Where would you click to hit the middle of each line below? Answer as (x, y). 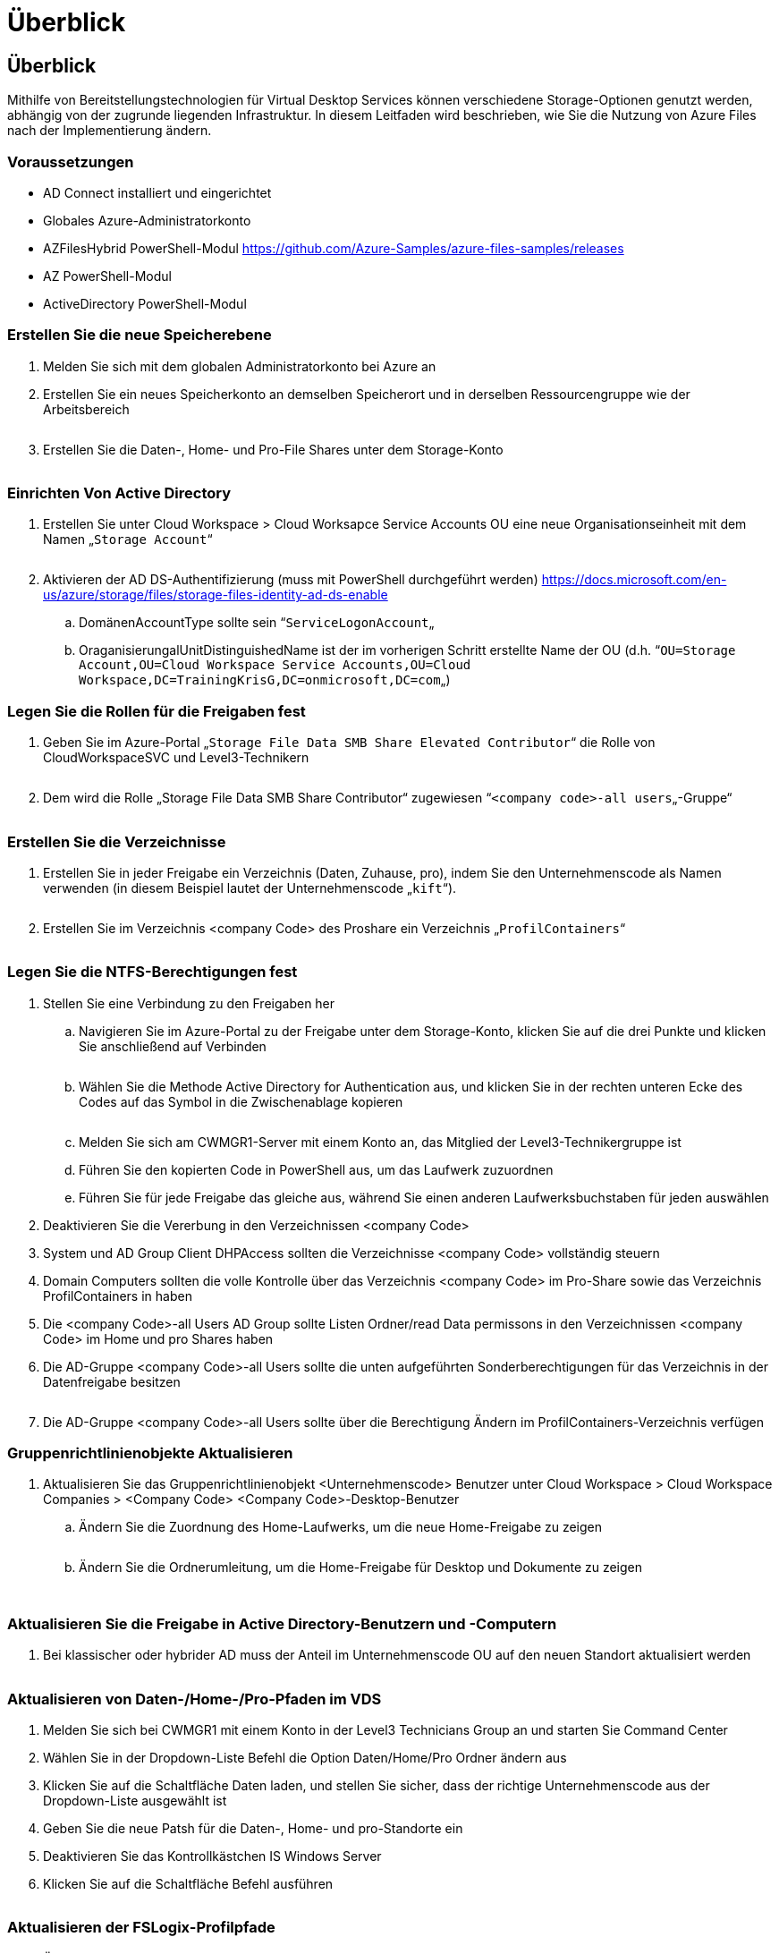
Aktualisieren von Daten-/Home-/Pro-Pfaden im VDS (195, 1699)
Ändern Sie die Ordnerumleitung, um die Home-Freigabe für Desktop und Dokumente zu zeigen (361, 1567)
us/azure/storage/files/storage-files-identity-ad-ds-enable (216, 595)
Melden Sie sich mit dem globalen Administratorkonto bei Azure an (240, 366)
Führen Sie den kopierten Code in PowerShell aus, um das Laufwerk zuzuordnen (316, 1169)
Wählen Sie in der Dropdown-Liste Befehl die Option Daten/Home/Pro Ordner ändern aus (305, 1757)
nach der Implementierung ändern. (110, 131)
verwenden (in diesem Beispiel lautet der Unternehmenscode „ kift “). (250, 888)
